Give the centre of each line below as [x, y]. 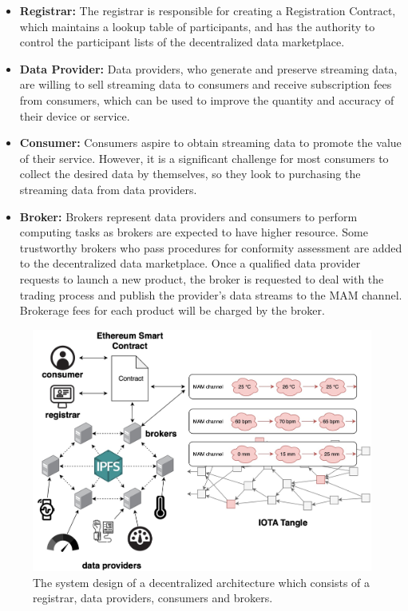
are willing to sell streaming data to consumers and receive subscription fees [206, 84]
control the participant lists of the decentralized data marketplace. [182, 42]
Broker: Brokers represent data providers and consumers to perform [188, 216]
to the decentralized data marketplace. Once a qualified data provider [190, 263]
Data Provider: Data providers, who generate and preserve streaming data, [208, 68]
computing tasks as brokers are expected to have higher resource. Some [194, 232]
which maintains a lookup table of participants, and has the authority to [197, 26]
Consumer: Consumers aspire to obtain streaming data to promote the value [210, 143]
